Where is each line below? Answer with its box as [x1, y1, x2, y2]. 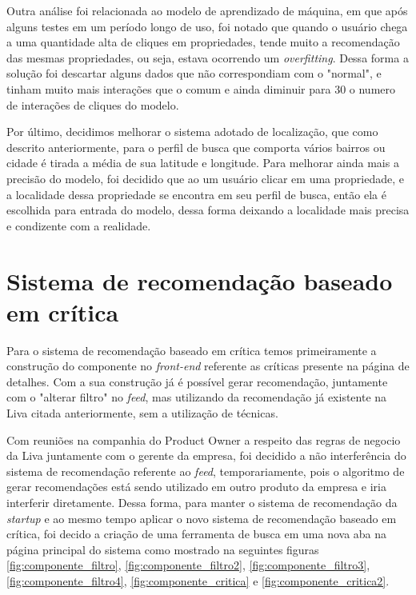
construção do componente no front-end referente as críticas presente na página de [6, 357, 410, 374]
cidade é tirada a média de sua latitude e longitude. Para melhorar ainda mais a [6, 154, 399, 171]
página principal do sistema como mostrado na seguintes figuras [6, 541, 319, 557]
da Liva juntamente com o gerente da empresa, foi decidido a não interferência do [6, 447, 406, 464]
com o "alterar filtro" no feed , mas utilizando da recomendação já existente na [6, 389, 387, 405]
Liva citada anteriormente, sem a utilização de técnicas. [6, 405, 278, 421]
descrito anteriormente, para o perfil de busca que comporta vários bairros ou [6, 138, 386, 155]
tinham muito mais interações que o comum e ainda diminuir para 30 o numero [6, 80, 396, 97]
